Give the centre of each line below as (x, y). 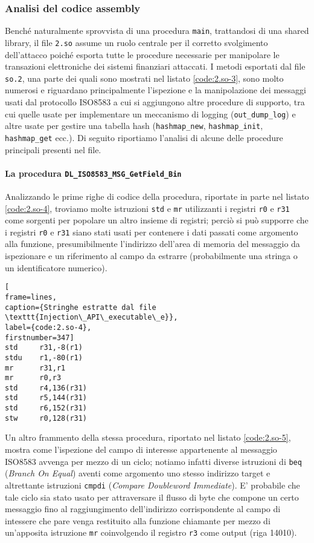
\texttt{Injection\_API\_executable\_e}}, (91, 318)
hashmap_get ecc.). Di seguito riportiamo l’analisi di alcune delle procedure (144, 137)
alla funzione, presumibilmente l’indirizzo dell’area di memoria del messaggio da (152, 244)
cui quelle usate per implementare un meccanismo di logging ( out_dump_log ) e (150, 114)
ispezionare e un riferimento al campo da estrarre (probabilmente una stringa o (151, 256)
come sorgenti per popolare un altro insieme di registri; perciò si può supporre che (157, 220)
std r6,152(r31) (46, 408)
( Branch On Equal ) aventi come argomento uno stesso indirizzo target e (138, 473)
